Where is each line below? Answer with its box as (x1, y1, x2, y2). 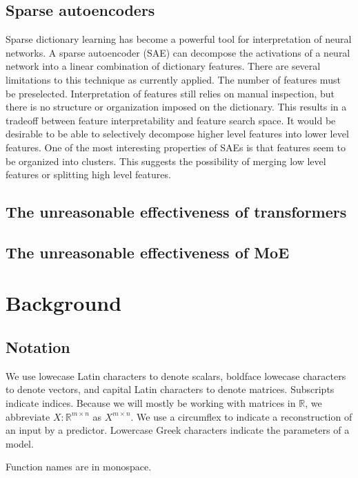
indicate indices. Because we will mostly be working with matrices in (6, 396, 296, 410)
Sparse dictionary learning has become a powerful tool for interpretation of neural (6, 32, 352, 46)
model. (6, 436, 34, 450)
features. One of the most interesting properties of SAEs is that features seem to (6, 140, 346, 154)
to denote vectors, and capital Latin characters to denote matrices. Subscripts (6, 382, 335, 396)
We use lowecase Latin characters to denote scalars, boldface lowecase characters (6, 368, 346, 383)
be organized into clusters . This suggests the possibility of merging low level (6, 153, 326, 168)
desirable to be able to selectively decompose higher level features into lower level (6, 126, 349, 141)
